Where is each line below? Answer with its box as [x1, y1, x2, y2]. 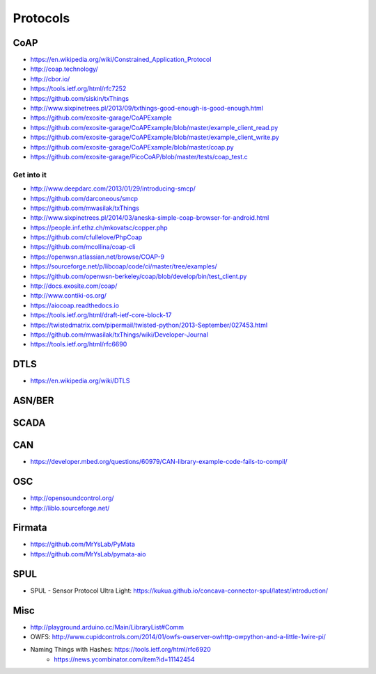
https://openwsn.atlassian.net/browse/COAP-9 [30, 252, 165, 261]
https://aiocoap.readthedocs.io [30, 301, 120, 310]
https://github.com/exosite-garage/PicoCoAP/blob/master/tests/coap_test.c [30, 152, 248, 161]
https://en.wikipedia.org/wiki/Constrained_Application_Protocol [30, 56, 212, 64]
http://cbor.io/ [30, 74, 70, 83]
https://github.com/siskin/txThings [30, 94, 129, 102]
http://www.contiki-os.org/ [30, 291, 107, 300]
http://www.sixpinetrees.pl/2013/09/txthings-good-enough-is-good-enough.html [30, 104, 264, 113]
